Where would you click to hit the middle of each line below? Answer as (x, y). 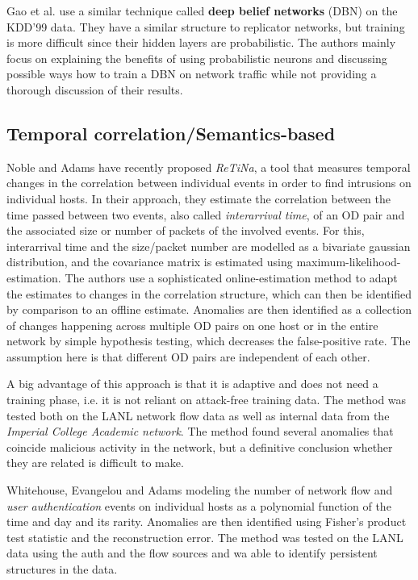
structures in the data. (62, 569)
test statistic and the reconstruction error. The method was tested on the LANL (205, 537)
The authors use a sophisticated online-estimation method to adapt (231, 277)
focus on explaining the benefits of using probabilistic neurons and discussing (197, 58)
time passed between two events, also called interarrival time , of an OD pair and (206, 214)
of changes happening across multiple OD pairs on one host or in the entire (192, 325)
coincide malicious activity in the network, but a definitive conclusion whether (200, 446)
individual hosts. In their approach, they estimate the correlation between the (199, 198)
